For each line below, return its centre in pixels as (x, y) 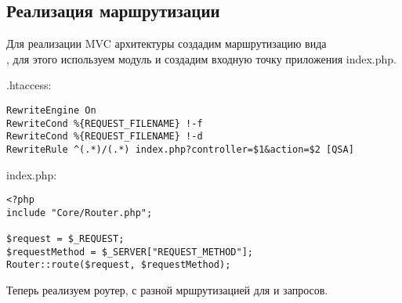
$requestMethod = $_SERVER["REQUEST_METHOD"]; (130, 252)
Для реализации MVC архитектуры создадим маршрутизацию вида (167, 43)
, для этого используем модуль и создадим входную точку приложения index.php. (201, 58)
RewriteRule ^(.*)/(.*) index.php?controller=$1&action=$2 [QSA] (180, 149)
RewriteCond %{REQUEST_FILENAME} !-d (105, 137)
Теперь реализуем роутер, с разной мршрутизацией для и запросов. (167, 290)
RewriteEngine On (51, 110)
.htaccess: (29, 85)
